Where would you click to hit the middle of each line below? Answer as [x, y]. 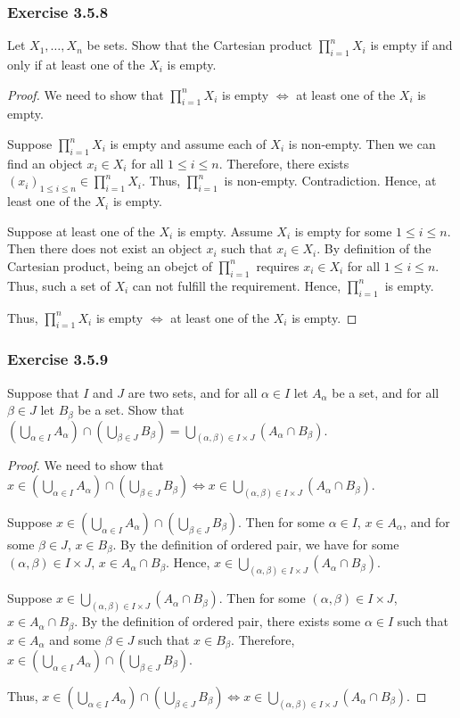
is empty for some [343, 231]
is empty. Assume [225, 231]
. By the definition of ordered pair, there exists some [218, 621]
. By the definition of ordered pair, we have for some [256, 544]
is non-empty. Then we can [362, 144]
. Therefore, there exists [284, 163]
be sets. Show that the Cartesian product [200, 45]
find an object [45, 163]
